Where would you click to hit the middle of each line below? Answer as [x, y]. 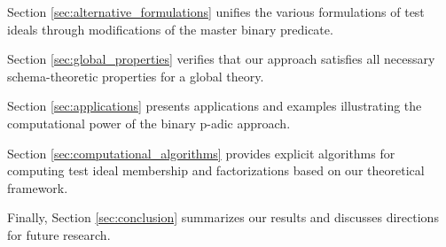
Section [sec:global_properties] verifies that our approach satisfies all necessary [221, 59]
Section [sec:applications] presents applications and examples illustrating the [215, 106]
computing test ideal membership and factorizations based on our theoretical [216, 170]
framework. [38, 187]
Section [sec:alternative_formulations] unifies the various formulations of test [216, 12]
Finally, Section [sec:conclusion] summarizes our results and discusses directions [223, 217]
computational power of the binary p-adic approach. [149, 123]
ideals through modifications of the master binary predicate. [170, 29]
